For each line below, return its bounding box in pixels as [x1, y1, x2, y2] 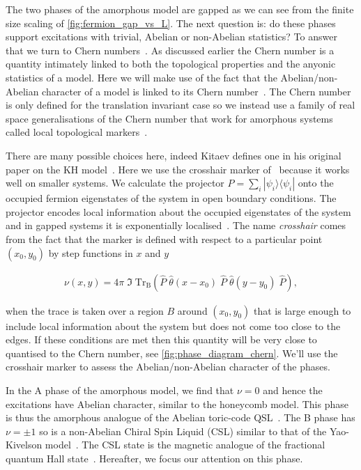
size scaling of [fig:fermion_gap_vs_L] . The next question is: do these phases [6, 15, 336, 30]
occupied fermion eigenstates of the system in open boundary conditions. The [6, 191, 337, 205]
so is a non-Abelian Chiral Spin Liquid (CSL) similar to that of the [39, 423, 327, 438]
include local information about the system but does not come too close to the [6, 318, 341, 333]
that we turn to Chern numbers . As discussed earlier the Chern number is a [6, 42, 335, 57]
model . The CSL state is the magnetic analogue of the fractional [45, 437, 325, 452]
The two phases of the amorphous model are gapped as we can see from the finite [6, 2, 354, 16]
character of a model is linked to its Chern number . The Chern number [42, 84, 351, 98]
